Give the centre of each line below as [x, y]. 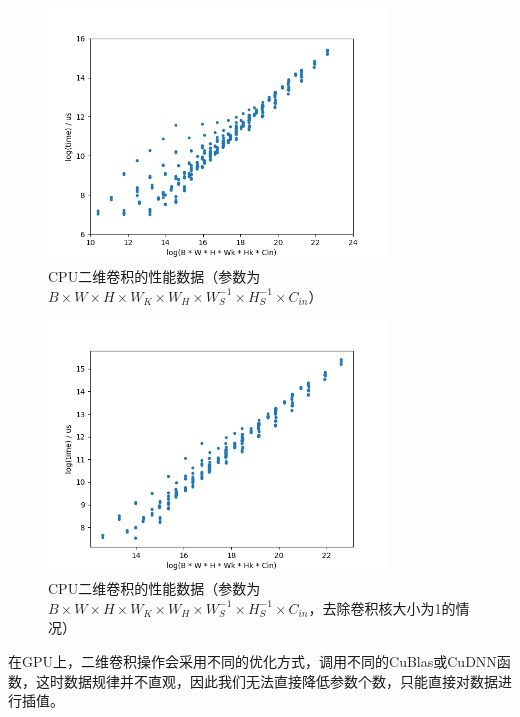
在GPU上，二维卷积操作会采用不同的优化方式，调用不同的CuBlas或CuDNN [252, 660]
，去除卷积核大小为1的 [382, 607]
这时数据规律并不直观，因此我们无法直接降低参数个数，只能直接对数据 [266, 680]
